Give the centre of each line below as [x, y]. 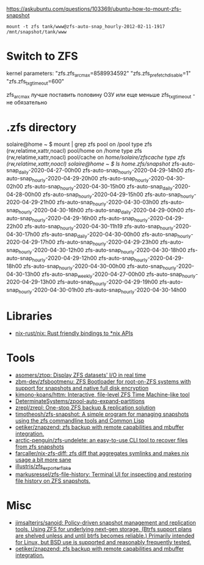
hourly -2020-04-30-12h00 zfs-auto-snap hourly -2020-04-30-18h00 [102, 251]
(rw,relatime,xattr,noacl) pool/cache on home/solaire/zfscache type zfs [96, 157]
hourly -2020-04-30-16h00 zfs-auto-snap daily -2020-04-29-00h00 [101, 211]
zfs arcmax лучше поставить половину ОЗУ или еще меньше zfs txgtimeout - [101, 95]
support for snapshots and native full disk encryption [82, 388]
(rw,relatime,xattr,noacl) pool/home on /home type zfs [74, 151]
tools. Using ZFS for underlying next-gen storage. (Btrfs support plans [104, 529]
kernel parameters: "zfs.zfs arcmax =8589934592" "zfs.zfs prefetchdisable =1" [99, 74]
